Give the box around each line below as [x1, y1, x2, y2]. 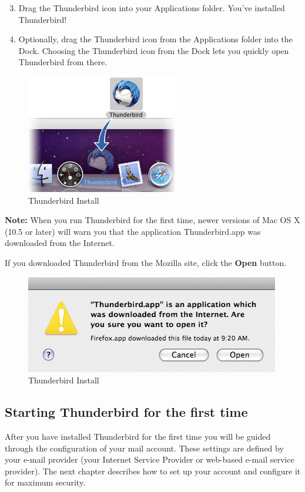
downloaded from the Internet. [5, 237, 115, 249]
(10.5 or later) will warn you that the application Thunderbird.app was [5, 225, 261, 237]
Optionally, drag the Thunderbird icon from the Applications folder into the [18, 33, 293, 45]
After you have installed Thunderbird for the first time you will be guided [5, 430, 271, 442]
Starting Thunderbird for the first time [5, 403, 248, 421]
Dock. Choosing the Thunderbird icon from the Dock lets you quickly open [18, 44, 289, 56]
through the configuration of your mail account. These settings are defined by [5, 442, 284, 454]
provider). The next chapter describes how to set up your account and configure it [5, 464, 301, 477]
